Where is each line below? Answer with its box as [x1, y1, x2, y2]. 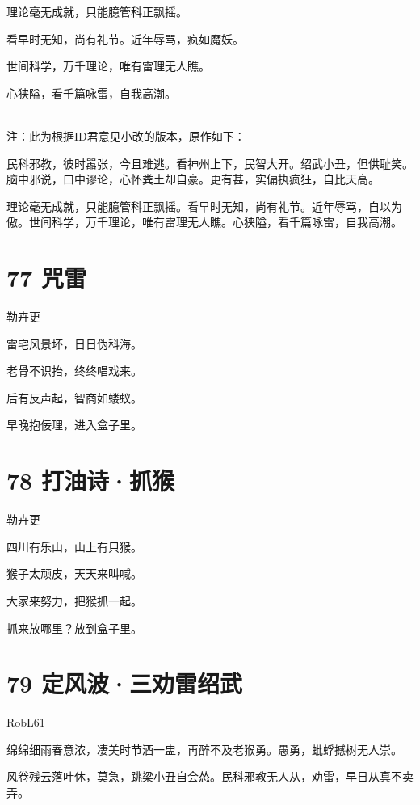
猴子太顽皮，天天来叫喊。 [6, 565, 142, 582]
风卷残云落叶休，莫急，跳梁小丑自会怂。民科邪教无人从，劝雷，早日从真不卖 [6, 768, 414, 785]
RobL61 [6, 714, 45, 731]
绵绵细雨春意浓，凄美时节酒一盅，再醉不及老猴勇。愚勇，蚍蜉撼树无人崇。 [6, 740, 402, 757]
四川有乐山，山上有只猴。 [6, 537, 142, 554]
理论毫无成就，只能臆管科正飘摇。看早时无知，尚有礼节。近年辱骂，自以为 [6, 197, 402, 214]
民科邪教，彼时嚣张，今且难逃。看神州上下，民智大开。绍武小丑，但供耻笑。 [6, 154, 414, 171]
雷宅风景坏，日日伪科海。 [6, 335, 142, 352]
